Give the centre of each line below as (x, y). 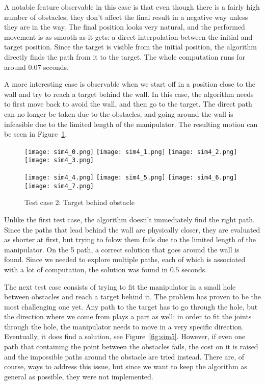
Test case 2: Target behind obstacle (80, 202)
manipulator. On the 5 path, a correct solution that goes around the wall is (122, 249)
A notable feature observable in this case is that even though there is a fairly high (132, 7)
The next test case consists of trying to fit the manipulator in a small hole (120, 286)
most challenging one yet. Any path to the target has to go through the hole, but (131, 306)
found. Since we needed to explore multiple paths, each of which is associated (125, 259)
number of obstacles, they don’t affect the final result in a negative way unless (126, 17)
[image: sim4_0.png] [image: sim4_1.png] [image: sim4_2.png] (131, 152)
